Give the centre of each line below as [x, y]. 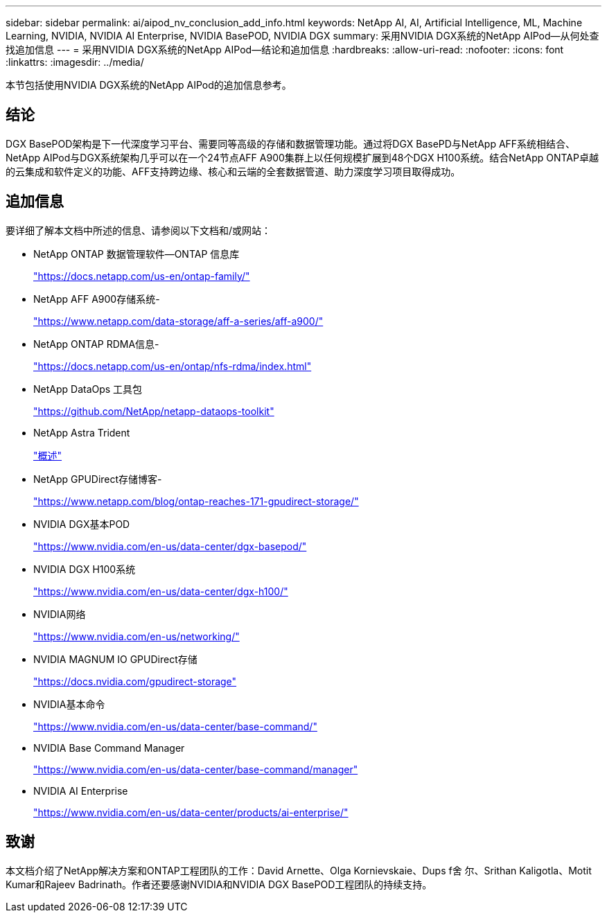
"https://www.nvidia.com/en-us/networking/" [137, 636]
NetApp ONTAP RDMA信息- [96, 344]
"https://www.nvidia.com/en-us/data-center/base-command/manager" [196, 769]
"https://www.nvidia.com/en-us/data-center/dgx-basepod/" [170, 546]
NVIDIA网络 [60, 614]
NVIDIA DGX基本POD [82, 524]
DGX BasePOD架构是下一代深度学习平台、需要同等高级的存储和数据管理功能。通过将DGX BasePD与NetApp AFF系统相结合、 [291, 143]
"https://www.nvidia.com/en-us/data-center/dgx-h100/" [161, 591]
